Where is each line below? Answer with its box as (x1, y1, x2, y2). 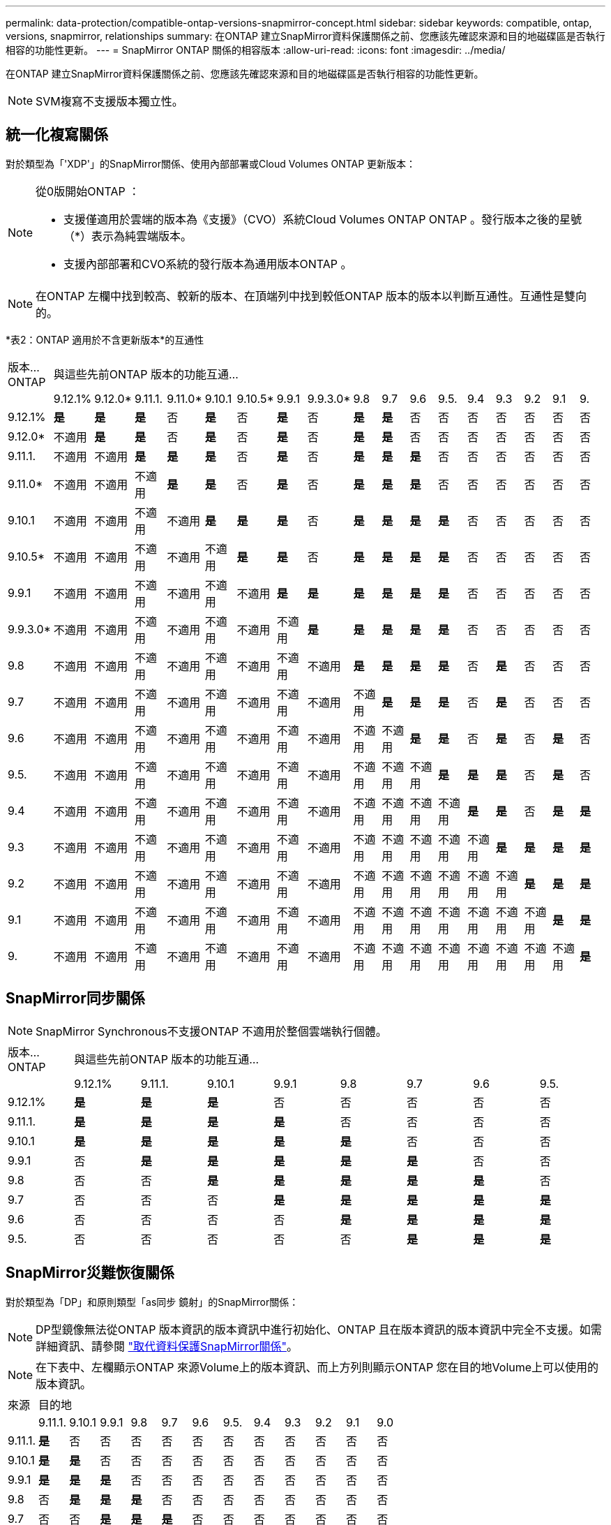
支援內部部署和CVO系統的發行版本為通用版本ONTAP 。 (63, 256, 352, 271)
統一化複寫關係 (6, 126, 108, 144)
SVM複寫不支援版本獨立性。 (36, 94, 183, 108)
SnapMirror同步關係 (6, 989, 145, 1008)
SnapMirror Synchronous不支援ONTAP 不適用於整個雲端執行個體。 (36, 1024, 387, 1038)
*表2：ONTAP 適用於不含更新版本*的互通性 (6, 333, 204, 346)
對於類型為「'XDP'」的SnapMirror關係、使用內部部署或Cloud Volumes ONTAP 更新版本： (6, 157, 416, 170)
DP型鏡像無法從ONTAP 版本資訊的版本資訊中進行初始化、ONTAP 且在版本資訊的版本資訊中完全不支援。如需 (36, 1322, 602, 1336)
